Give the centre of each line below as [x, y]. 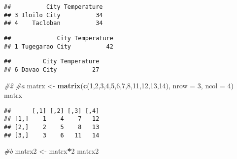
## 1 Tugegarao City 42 [59, 46]
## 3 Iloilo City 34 [53, 15]
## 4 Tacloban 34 [53, 23]
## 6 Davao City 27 [52, 69]
